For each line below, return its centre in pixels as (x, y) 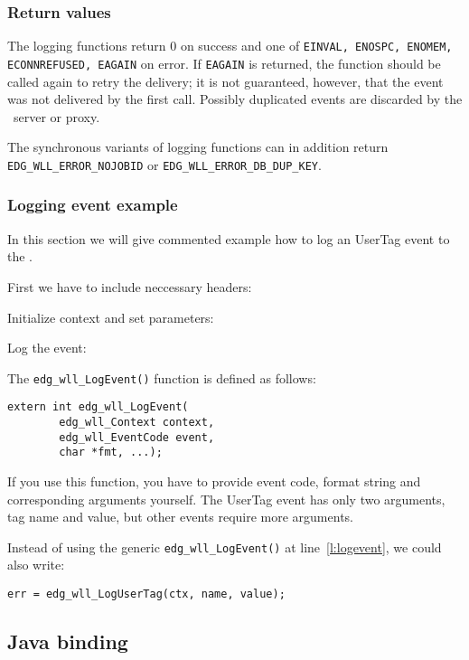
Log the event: (47, 348)
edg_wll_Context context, (137, 423)
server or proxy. (56, 116)
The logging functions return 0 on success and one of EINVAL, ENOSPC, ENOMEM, (230, 46)
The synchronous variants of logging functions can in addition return (198, 147)
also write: (36, 565)
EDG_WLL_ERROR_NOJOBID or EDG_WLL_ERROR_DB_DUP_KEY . (164, 164)
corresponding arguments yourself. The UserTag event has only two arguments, (226, 499)
